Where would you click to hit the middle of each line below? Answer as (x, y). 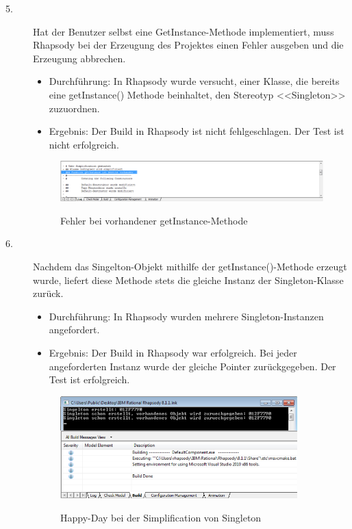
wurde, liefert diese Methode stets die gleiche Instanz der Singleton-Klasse (188, 280)
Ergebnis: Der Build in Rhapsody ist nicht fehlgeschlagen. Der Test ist (197, 131)
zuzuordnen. (74, 108)
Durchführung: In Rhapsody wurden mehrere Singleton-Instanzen (186, 316)
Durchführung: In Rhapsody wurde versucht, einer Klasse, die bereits (194, 81)
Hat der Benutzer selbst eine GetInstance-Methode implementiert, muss (184, 31)
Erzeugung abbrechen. (79, 58)
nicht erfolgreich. (84, 144)
